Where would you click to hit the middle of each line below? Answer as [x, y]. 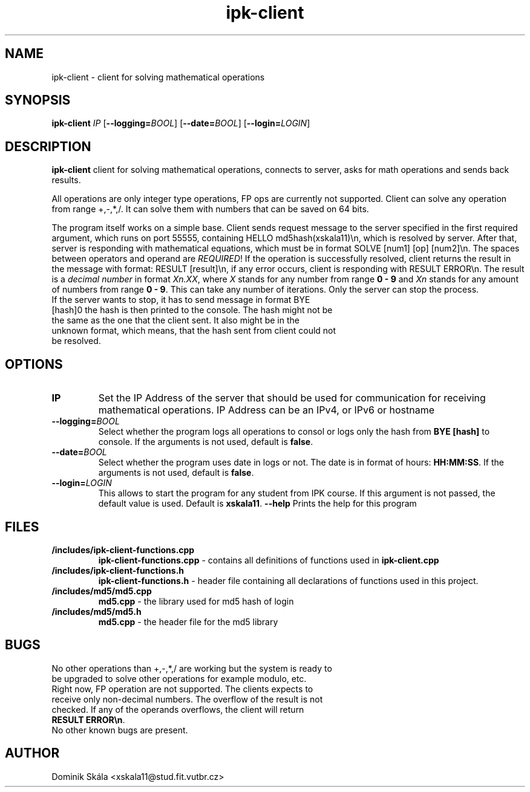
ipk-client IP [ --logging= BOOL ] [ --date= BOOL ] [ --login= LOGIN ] [181, 123]
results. [66, 180]
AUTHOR [32, 753]
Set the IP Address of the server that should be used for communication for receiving [292, 398]
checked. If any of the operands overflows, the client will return [178, 709]
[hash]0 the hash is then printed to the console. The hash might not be [192, 310]
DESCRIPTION [48, 146]
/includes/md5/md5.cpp [102, 591]
